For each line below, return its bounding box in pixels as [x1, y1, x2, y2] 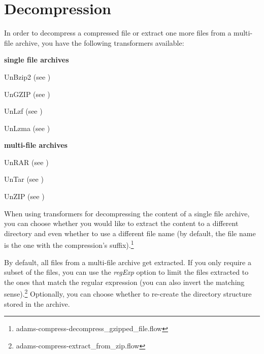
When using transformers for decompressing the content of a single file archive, [4, 208, 250, 218]
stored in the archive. [4, 298, 70, 309]
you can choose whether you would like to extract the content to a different [4, 218, 239, 229]
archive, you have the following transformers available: [15, 37, 184, 48]
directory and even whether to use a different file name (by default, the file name [4, 228, 256, 238]
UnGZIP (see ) [4, 88, 50, 99]
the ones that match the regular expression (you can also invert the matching [4, 276, 245, 287]
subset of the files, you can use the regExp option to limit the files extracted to [4, 267, 249, 277]
